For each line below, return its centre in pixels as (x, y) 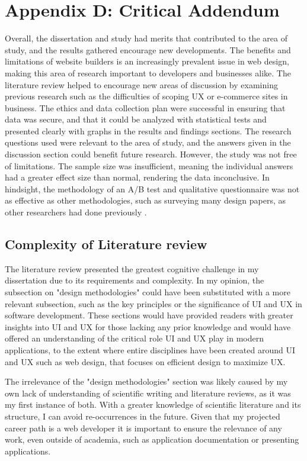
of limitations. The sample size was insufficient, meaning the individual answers (149, 165)
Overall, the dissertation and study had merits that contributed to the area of (146, 38)
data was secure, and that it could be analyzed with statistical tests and (136, 119)
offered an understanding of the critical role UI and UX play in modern (135, 338)
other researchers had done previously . (76, 212)
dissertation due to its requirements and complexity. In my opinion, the (135, 280)
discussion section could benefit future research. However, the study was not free (151, 154)
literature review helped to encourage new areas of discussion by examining (141, 84)
